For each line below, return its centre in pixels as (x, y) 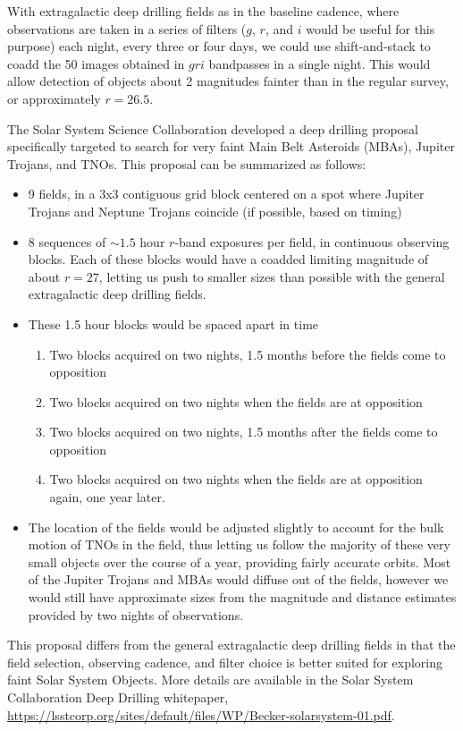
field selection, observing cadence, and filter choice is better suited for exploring (225, 662)
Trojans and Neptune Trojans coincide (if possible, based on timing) (215, 211)
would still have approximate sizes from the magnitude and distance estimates (242, 597)
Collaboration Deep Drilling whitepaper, (118, 697)
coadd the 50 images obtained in (96, 63)
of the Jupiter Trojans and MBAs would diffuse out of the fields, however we (238, 579)
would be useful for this (370, 28)
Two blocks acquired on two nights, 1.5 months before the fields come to (248, 354)
